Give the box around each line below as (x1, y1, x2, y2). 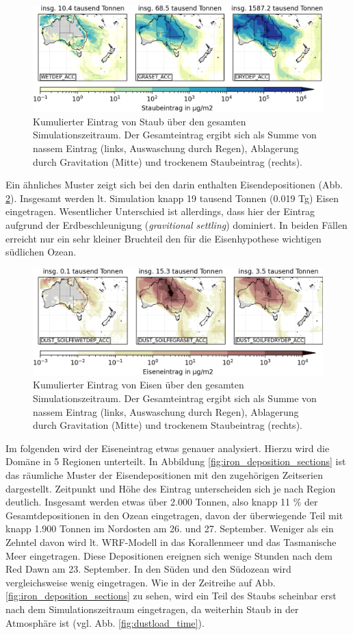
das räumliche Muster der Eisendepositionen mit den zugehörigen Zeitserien (5, 468, 323, 482)
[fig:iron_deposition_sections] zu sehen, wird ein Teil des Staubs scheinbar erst (5, 588, 337, 603)
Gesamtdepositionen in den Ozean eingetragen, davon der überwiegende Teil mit (5, 508, 343, 522)
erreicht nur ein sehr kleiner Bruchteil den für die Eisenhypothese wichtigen (5, 231, 322, 245)
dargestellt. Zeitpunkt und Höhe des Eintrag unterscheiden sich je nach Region (5, 481, 336, 495)
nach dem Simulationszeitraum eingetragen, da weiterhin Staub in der (5, 601, 299, 616)
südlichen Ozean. (5, 245, 77, 259)
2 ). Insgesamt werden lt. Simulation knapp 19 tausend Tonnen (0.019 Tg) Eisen (5, 190, 339, 205)
